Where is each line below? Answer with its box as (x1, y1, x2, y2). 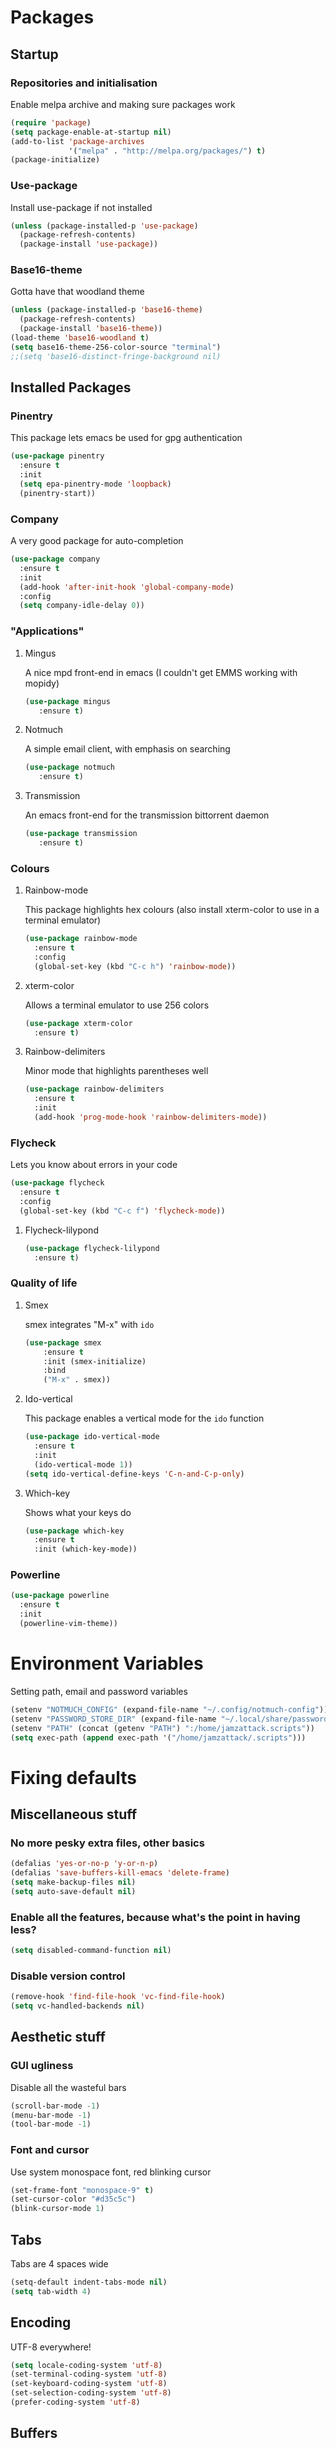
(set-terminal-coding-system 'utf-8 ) (10, 2369, 168, 2380)
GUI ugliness (10, 2059, 74, 2073)
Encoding (10, 2314, 72, 2331)
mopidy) (24, 677, 60, 689)
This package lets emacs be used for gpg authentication (10, 432, 243, 444)
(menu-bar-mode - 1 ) (10, 2110, 92, 2120)
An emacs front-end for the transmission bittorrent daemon (24, 809, 270, 821)
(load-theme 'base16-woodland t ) (10, 333, 150, 343)
